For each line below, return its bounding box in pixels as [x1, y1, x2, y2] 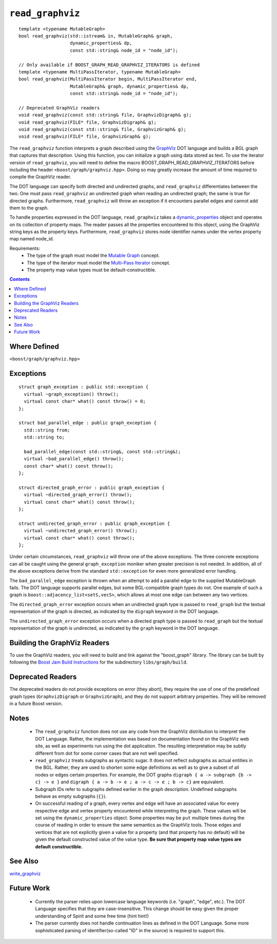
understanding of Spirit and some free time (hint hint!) [35, 913, 149, 919]
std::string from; [24, 427, 70, 433]
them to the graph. [9, 204, 49, 211]
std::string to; [24, 435, 65, 440]
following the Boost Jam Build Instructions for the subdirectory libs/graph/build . [9, 659, 188, 665]
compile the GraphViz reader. [9, 174, 71, 180]
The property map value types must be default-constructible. [27, 267, 156, 273]
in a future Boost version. [9, 700, 63, 706]
